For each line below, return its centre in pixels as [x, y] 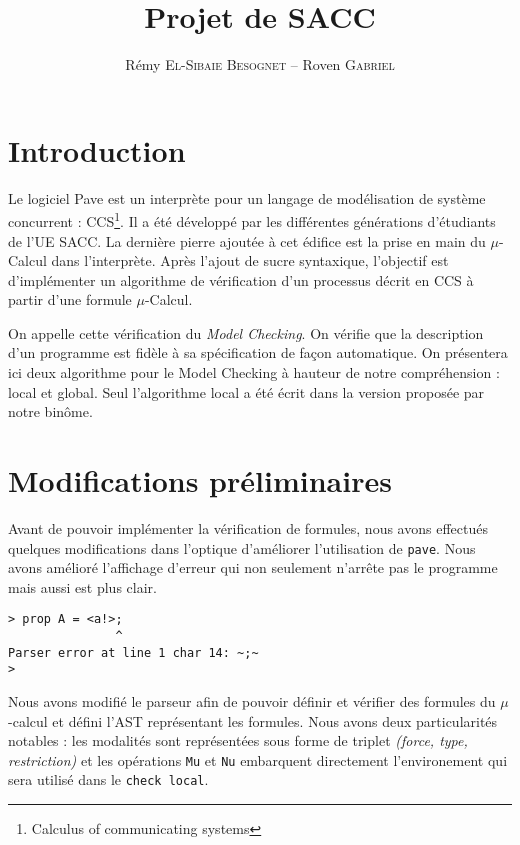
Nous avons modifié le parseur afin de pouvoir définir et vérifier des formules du [252, 701]
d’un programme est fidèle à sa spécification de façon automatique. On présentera [258, 352]
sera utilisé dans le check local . [108, 779]
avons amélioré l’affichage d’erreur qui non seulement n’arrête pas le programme [253, 567]
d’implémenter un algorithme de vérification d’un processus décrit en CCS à [241, 279]
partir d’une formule [70, 299]
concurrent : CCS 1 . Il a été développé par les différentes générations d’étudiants [252, 219]
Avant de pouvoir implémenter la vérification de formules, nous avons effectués [248, 527]
